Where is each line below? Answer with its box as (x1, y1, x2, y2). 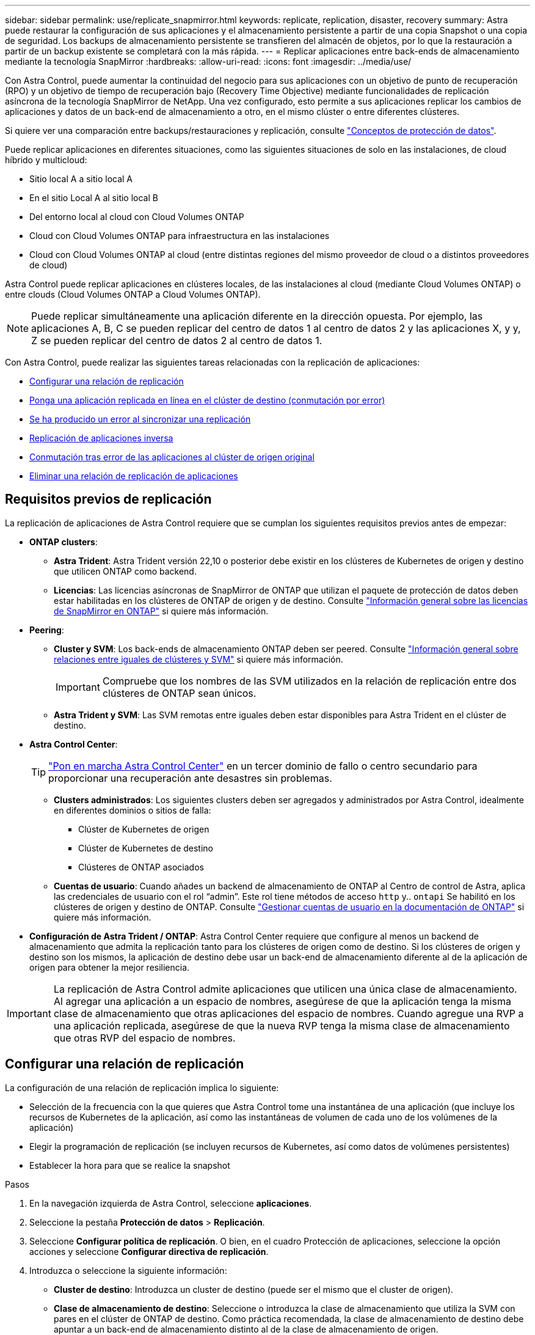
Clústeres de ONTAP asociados (78, 861, 204, 872)
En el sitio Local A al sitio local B (29, 193, 158, 203)
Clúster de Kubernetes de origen (78, 823, 209, 834)
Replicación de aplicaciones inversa (29, 433, 173, 443)
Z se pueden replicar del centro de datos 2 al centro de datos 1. (31, 334, 322, 347)
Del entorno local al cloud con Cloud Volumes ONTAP (29, 211, 244, 222)
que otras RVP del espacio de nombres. (53, 1031, 236, 1044)
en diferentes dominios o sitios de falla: (54, 804, 211, 815)
